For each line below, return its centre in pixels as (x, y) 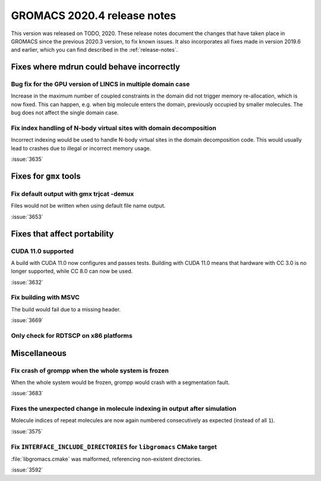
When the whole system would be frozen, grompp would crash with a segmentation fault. (120, 382)
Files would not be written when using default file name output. (88, 206)
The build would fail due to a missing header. (66, 309)
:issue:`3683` (27, 393)
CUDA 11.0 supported (43, 251)
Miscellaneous (39, 353)
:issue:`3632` (27, 282)
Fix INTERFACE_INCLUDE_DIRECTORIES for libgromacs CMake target (114, 446)
